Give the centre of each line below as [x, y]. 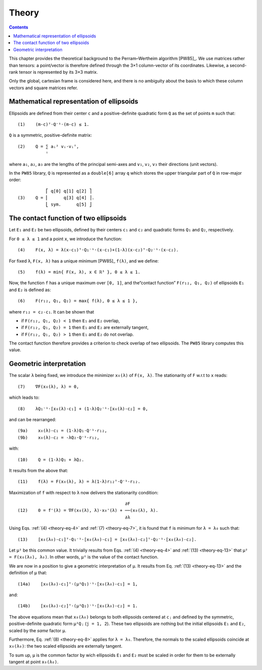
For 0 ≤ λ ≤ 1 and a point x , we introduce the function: [65, 239]
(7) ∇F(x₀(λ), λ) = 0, [49, 386]
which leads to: [24, 397]
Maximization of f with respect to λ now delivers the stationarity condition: [84, 492]
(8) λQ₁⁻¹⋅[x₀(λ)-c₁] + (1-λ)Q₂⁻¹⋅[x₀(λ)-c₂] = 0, [83, 409]
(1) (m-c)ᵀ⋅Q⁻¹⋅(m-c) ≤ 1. [54, 124]
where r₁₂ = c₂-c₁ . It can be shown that [51, 312]
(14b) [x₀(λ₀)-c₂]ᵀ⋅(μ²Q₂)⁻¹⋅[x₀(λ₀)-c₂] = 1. [78, 606]
